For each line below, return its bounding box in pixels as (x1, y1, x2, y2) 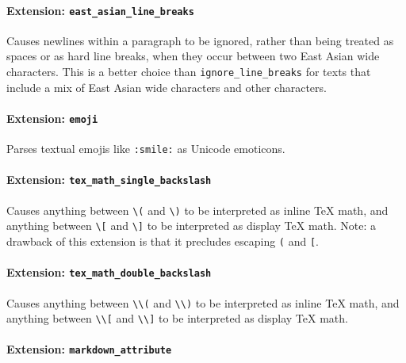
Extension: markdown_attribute (6, 341, 172, 357)
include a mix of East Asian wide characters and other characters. (6, 78, 327, 95)
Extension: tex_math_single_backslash (6, 171, 212, 188)
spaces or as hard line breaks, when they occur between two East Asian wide (6, 48, 380, 64)
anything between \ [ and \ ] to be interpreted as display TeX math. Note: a (6, 217, 377, 234)
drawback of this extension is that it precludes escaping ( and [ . (6, 232, 319, 249)
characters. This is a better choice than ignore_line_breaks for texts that (6, 63, 371, 80)
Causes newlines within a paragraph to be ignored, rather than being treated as (6, 32, 394, 48)
